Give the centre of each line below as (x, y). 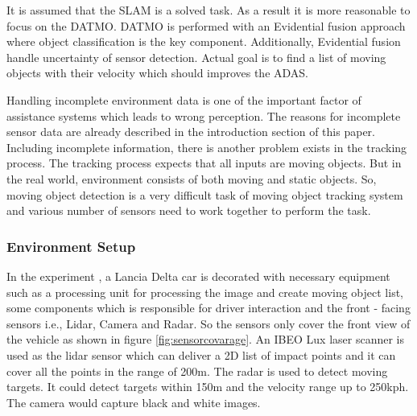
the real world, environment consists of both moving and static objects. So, (192, 178)
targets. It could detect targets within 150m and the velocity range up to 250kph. (208, 387)
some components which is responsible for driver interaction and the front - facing (208, 308)
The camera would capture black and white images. (134, 402)
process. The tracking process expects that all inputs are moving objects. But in (204, 163)
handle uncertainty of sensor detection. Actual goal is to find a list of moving (196, 57)
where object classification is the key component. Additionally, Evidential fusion (204, 41)
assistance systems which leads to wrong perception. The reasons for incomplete (204, 115)
